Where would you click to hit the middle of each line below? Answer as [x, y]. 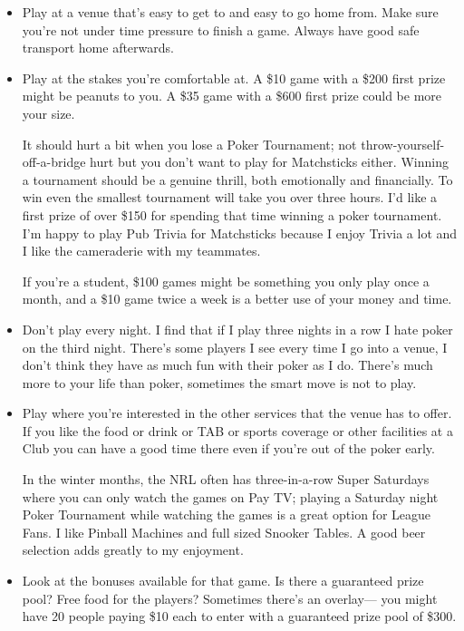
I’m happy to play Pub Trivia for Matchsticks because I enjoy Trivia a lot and [240, 233]
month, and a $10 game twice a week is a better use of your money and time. [237, 299]
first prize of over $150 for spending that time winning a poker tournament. [232, 214]
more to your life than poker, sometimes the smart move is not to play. [219, 382]
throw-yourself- [403, 144]
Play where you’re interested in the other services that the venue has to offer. [237, 413]
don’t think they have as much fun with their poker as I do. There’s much [227, 365]
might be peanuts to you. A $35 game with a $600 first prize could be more [232, 96]
